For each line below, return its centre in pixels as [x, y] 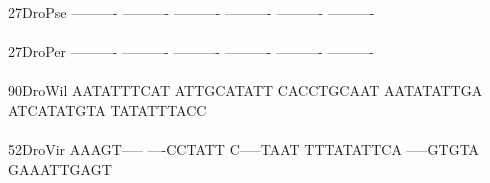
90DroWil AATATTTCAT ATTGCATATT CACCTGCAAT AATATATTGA [245, 90]
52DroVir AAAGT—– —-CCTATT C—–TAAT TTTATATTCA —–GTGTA [244, 149]
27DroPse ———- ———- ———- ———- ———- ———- [191, 12]
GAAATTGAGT [60, 168]
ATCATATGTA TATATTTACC [107, 109]
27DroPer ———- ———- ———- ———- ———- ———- [191, 51]
